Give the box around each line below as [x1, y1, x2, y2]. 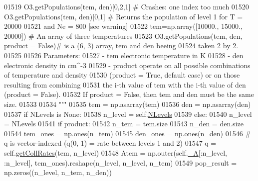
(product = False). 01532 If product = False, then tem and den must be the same [4, 89, 254, 99]
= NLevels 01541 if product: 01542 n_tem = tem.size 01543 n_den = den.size [4, 118, 244, 129]
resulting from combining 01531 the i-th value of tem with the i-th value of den [4, 79, 246, 90]
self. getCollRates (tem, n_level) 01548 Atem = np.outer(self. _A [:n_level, [4, 147, 227, 158]
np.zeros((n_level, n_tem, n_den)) [4, 167, 112, 178]
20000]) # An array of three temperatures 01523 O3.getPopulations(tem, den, [4, 30, 243, 41]
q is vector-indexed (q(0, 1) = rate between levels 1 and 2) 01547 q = [4, 138, 217, 148]
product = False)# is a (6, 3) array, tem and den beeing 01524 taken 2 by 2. [4, 40, 239, 51]
